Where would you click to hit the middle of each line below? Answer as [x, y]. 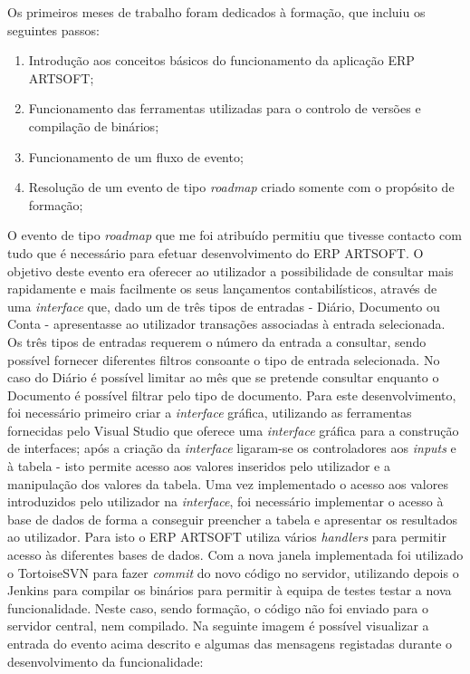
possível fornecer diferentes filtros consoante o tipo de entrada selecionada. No [224, 359]
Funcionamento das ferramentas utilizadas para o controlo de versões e [225, 108]
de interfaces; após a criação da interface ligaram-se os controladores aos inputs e [232, 448]
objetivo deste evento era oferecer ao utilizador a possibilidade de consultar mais [230, 270]
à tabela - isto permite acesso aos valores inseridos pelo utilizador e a [199, 466]
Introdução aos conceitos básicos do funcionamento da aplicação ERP [221, 60]
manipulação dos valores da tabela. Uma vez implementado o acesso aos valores [228, 483]
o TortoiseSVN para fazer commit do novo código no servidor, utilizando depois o [233, 572]
